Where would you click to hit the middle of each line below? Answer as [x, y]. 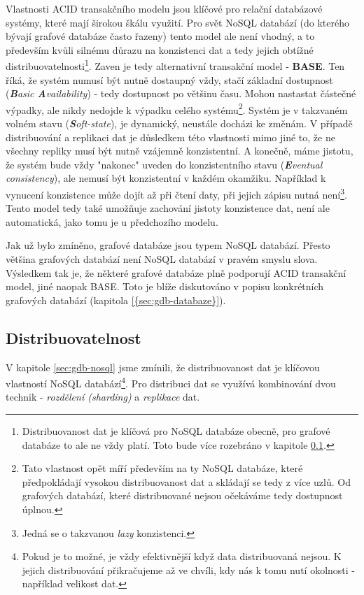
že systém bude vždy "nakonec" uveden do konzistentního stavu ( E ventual [164, 164]
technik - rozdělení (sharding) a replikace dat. [103, 397]
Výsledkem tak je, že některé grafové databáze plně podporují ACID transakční [176, 272]
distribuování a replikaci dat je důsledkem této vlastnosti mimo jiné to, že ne [170, 137]
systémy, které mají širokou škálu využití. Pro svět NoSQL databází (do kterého [177, 22]
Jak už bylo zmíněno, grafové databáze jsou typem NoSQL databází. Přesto [168, 245]
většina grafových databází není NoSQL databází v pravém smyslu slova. [162, 259]
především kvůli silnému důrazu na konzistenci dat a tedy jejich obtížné [160, 49]
